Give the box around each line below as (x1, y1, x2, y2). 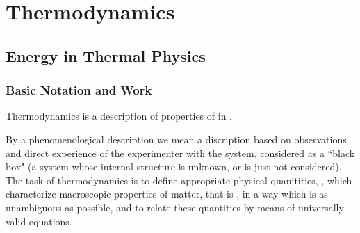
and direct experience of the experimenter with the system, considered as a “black (6, 145, 355, 160)
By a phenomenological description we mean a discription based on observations (6, 131, 347, 146)
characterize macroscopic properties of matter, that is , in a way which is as (6, 186, 328, 201)
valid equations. (6, 214, 72, 228)
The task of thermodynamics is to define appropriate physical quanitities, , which (6, 172, 352, 187)
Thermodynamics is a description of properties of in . (6, 109, 232, 123)
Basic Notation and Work (6, 81, 152, 99)
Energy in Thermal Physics (6, 45, 206, 66)
